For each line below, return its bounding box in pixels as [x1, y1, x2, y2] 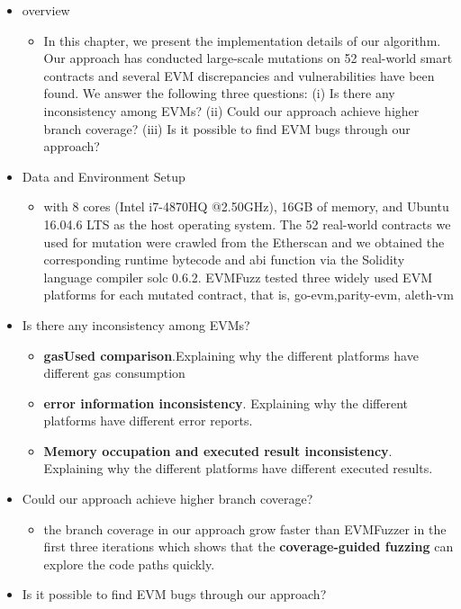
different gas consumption [43, 363, 185, 382]
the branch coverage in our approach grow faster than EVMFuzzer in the [43, 519, 447, 538]
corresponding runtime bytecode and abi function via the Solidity [43, 250, 405, 269]
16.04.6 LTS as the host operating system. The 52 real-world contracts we [43, 214, 451, 233]
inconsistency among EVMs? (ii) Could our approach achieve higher [43, 101, 420, 120]
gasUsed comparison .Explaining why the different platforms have [43, 345, 419, 364]
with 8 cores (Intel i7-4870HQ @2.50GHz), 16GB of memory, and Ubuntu [43, 197, 449, 216]
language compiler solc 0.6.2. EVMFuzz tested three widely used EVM [43, 267, 432, 286]
